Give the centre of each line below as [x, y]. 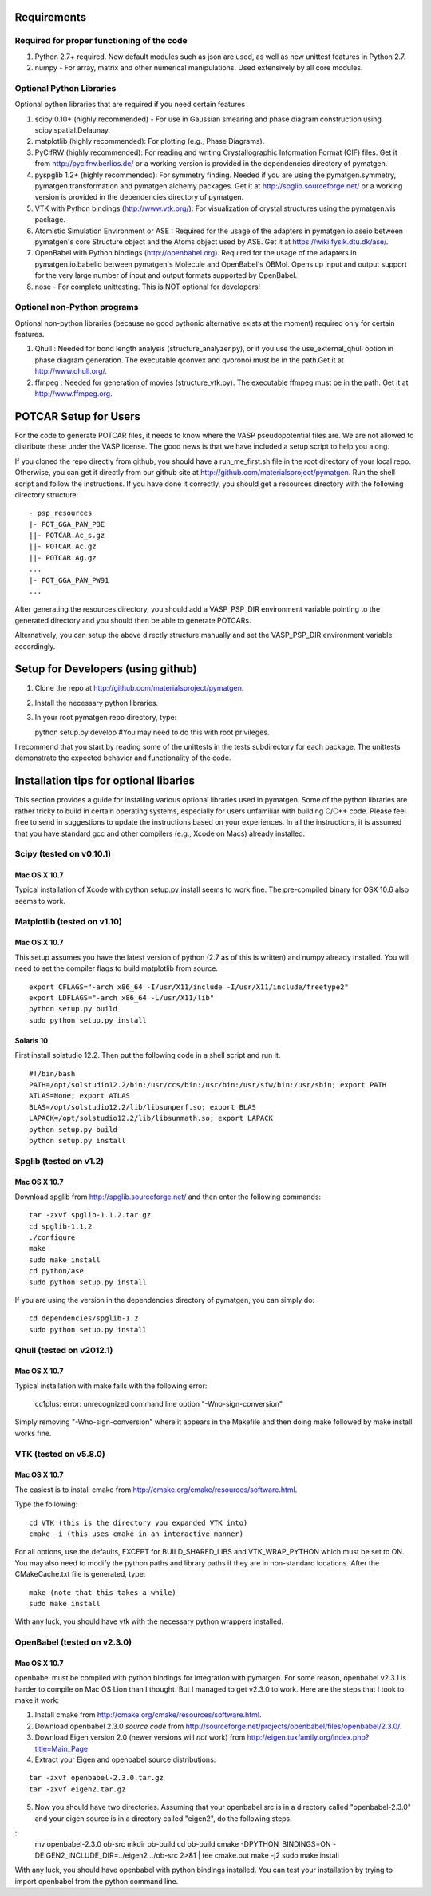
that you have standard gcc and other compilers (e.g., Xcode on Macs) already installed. [160, 833]
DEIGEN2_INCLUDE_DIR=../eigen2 [91, 1855]
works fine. [33, 1433]
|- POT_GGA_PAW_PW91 [69, 580]
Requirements [51, 17]
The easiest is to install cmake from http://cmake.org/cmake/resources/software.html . [156, 1490]
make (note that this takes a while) [103, 1592]
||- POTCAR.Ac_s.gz [67, 536]
